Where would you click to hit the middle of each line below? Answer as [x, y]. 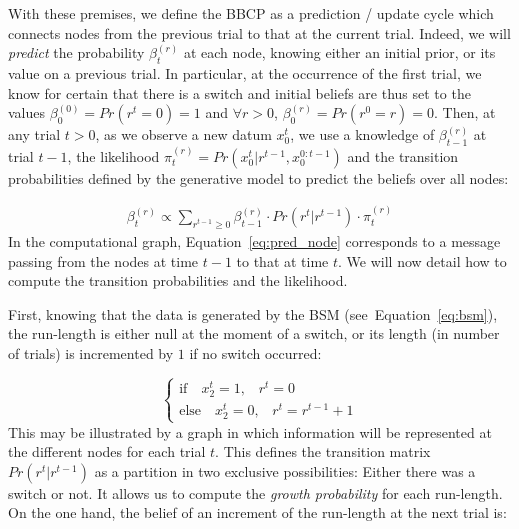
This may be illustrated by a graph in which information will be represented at [250, 431]
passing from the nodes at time [103, 260]
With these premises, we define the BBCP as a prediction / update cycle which [251, 13]
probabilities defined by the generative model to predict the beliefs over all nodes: [258, 177]
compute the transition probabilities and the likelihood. [178, 280]
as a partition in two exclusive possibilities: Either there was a [285, 470]
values [27, 112]
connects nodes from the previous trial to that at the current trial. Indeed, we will [259, 32]
